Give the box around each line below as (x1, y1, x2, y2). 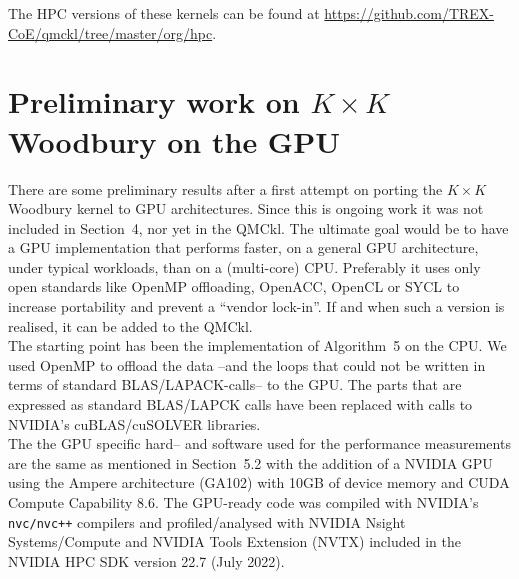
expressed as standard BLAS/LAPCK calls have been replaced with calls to (8, 394, 473, 415)
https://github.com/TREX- (324, 3, 494, 23)
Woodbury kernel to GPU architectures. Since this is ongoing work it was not (8, 198, 484, 219)
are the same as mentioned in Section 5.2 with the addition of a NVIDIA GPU (8, 452, 493, 473)
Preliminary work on (8, 81, 300, 122)
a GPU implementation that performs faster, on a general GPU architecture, (8, 237, 479, 258)
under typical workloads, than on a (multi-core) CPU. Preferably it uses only (8, 256, 481, 277)
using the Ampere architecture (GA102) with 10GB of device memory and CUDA (8, 472, 510, 493)
